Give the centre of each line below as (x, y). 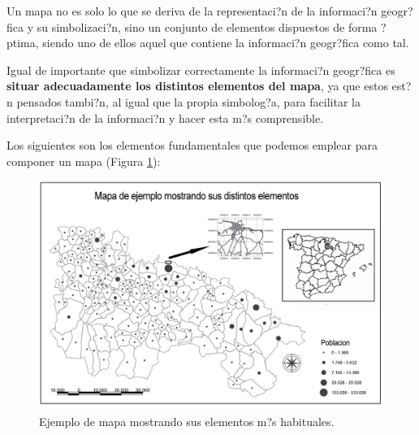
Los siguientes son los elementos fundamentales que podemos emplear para (192, 145)
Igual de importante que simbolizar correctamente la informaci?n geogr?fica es (201, 70)
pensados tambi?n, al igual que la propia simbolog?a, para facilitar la (188, 101)
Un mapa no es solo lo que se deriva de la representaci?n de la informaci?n (192, 11)
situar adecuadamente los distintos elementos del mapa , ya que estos (197, 86)
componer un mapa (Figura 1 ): (84, 161)
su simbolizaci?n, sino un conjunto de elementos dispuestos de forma (207, 26)
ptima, (23, 43)
